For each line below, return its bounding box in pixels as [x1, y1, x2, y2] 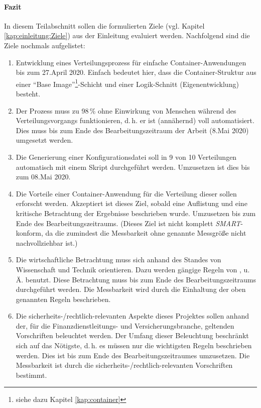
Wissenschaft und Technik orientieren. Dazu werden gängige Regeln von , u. [16, 264, 250, 274]
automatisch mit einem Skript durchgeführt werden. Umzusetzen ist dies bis [16, 161, 250, 172]
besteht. [16, 88, 41, 99]
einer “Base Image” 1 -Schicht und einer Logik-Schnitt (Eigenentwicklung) [16, 77, 239, 89]
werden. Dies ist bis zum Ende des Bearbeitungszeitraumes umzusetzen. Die [16, 350, 250, 360]
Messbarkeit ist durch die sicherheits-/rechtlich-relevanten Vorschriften [16, 360, 233, 370]
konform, [16, 228, 43, 238]
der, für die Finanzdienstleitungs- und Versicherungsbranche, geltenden [16, 320, 234, 331]
